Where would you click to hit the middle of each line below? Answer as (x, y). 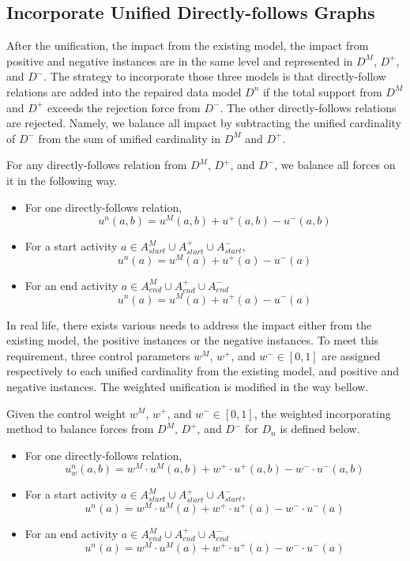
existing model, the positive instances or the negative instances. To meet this (193, 340)
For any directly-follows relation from (97, 165)
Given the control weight (66, 413)
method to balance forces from (80, 429)
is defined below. (320, 429)
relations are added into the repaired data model (124, 91)
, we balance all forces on (335, 165)
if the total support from (322, 91)
